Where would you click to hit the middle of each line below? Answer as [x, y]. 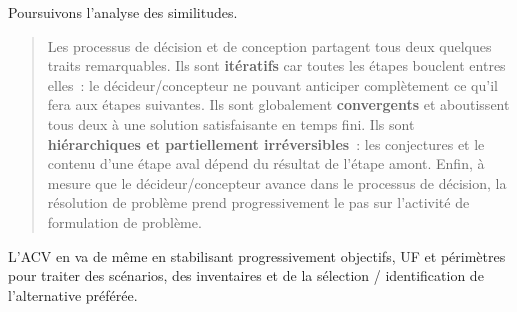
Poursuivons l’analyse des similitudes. [123, 12]
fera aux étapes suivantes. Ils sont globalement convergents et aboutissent [278, 104]
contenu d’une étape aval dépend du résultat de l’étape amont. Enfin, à [266, 163]
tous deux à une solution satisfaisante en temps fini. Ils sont [231, 123]
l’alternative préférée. [73, 294]
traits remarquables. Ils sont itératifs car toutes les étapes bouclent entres [276, 65]
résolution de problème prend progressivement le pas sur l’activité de [258, 202]
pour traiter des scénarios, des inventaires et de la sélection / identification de [246, 275]
